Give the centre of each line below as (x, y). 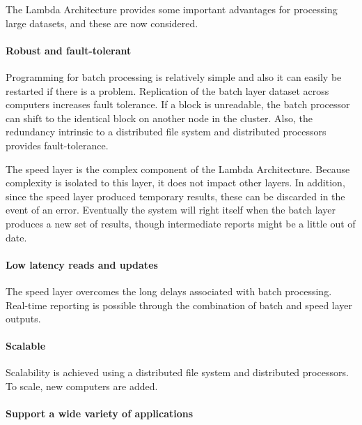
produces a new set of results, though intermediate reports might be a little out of (181, 223)
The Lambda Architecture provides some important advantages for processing (172, 9)
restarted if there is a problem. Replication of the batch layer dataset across (167, 90)
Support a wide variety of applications (100, 413)
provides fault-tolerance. (57, 145)
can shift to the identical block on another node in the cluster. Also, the (159, 118)
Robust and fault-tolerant (69, 50)
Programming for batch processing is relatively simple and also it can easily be (174, 76)
